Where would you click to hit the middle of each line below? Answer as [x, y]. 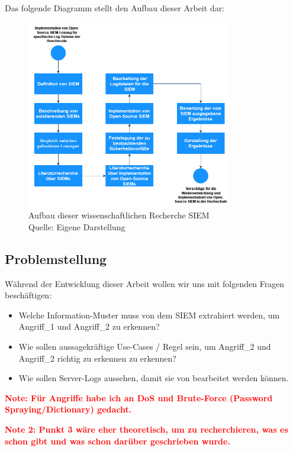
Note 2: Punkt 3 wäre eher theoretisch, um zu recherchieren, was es [146, 429]
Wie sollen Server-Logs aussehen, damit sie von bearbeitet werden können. [154, 378]
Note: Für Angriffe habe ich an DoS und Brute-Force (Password [139, 397]
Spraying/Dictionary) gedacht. [68, 409]
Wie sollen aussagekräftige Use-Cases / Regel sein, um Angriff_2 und [145, 347]
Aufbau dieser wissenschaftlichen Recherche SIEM [119, 215]
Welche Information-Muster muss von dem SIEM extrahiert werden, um [149, 315]
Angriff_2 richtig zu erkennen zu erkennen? [97, 358]
